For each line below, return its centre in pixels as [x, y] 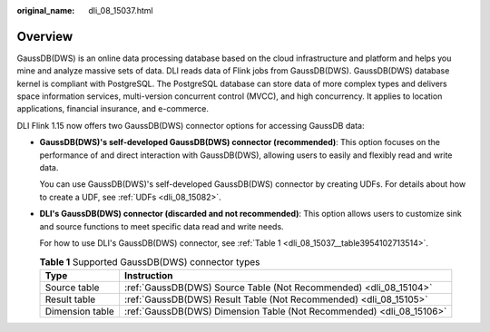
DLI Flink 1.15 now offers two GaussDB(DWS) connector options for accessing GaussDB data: [191, 125]
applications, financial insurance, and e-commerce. [113, 109]
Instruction [148, 275]
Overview [45, 36]
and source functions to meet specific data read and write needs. [162, 226]
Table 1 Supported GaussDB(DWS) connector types [150, 261]
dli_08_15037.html [121, 10]
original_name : [46, 10]
